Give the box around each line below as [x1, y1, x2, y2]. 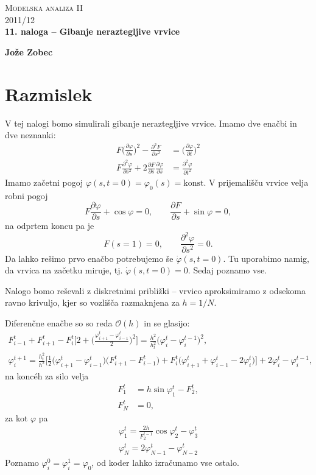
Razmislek [5, 81, 93, 106]
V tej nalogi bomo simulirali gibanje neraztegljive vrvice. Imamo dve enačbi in [5, 116, 297, 129]
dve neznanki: [5, 128, 56, 141]
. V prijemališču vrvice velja [203, 175, 309, 188]
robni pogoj [5, 189, 48, 202]
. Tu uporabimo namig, [223, 252, 310, 264]
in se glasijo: [144, 316, 190, 329]
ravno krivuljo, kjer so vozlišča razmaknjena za [5, 296, 180, 309]
